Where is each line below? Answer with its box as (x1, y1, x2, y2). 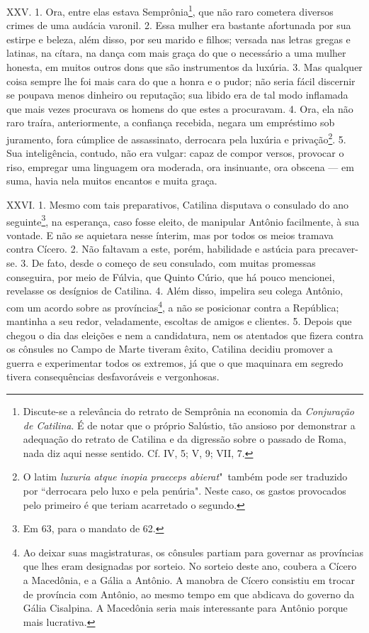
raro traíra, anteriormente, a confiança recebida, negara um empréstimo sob (6, 115, 335, 130)
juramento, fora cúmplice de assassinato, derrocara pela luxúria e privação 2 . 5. (6, 130, 346, 146)
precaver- (319, 241, 358, 256)
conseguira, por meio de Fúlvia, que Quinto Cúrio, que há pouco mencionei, (6, 269, 335, 284)
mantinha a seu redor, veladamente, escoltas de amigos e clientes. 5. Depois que (6, 314, 352, 329)
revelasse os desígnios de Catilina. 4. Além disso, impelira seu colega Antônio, (6, 283, 344, 298)
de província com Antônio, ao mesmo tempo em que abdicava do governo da (23, 586, 355, 601)
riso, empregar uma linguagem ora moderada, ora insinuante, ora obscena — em (6, 159, 354, 174)
